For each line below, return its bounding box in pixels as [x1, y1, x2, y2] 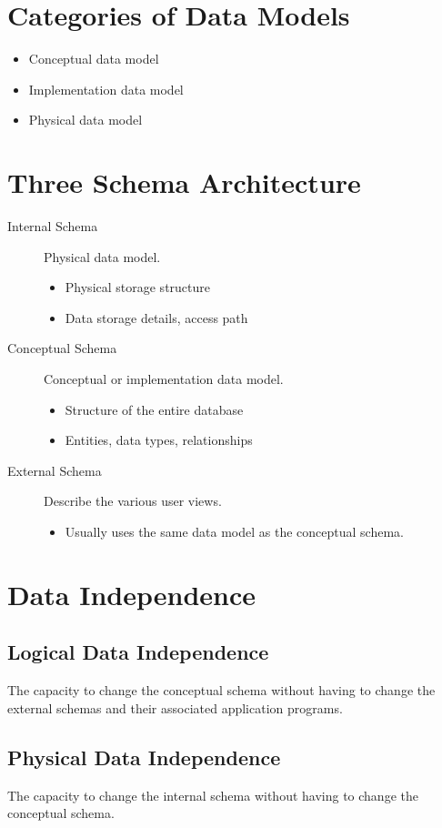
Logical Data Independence [7, 638, 269, 666]
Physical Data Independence [7, 742, 281, 771]
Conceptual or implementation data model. [44, 369, 284, 388]
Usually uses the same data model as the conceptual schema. [65, 521, 404, 540]
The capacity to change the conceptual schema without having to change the [7, 681, 436, 700]
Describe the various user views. [44, 491, 222, 510]
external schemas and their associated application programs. [7, 698, 343, 717]
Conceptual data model [28, 49, 159, 68]
